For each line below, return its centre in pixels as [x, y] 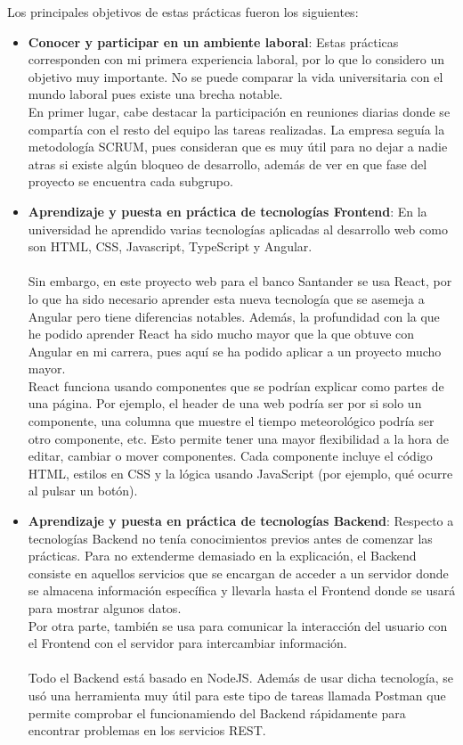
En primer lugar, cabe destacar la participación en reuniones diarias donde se [239, 111]
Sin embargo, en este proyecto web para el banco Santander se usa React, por [240, 281]
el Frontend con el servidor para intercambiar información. [187, 643]
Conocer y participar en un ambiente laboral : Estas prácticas [213, 41]
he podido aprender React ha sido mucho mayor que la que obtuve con [221, 334]
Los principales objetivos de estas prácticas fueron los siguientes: [183, 12]
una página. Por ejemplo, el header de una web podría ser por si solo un [225, 403]
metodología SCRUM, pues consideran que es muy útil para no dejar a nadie [238, 147]
